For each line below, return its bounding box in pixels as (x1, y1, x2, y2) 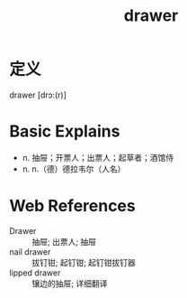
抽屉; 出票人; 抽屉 (31, 236, 97, 247)
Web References (9, 196, 137, 217)
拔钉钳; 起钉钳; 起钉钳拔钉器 (31, 256, 137, 267)
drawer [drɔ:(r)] (9, 89, 67, 100)
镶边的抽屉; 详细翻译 (31, 277, 108, 289)
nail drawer (9, 246, 51, 257)
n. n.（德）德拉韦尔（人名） (22, 163, 126, 174)
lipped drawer (9, 267, 61, 278)
